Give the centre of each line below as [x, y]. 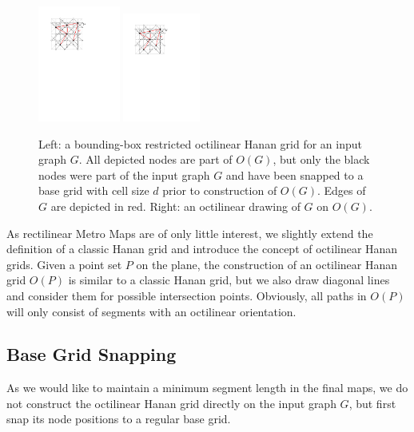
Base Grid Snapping [92, 354]
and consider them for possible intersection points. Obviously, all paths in [187, 295]
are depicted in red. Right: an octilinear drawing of [175, 206]
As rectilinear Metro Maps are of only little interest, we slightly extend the [190, 233]
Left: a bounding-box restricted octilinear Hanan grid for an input [200, 143]
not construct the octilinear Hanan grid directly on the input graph [171, 403]
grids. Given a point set [64, 264]
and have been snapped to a [295, 174]
